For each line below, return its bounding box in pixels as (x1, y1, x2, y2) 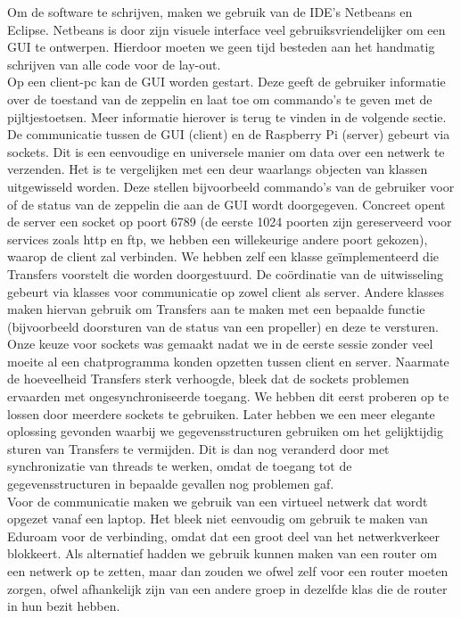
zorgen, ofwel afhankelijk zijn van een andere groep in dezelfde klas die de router (7, 579, 448, 597)
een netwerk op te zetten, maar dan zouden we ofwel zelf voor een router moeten (7, 562, 449, 580)
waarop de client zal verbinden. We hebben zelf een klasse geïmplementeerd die (7, 247, 440, 266)
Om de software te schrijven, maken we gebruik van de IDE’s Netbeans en (7, 3, 413, 21)
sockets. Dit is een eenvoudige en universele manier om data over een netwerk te (7, 142, 445, 161)
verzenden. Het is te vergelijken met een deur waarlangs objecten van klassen (7, 160, 428, 178)
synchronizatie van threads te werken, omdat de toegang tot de (7, 457, 352, 475)
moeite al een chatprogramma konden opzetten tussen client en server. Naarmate (7, 351, 449, 370)
